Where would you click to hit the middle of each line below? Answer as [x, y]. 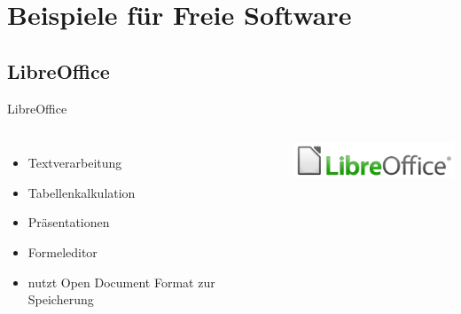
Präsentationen [69, 222]
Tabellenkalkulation [82, 192]
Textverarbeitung [75, 163]
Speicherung [61, 299]
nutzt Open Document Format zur [121, 282]
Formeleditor [63, 251]
